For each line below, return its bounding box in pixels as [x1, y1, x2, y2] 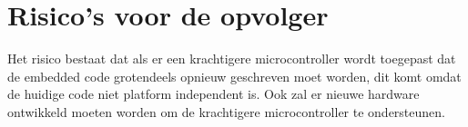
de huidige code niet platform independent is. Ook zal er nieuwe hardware [7, 84, 420, 103]
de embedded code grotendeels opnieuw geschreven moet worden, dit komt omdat [7, 66, 462, 85]
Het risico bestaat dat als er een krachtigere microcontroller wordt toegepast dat [7, 49, 456, 68]
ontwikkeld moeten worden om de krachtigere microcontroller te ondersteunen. [7, 102, 445, 121]
